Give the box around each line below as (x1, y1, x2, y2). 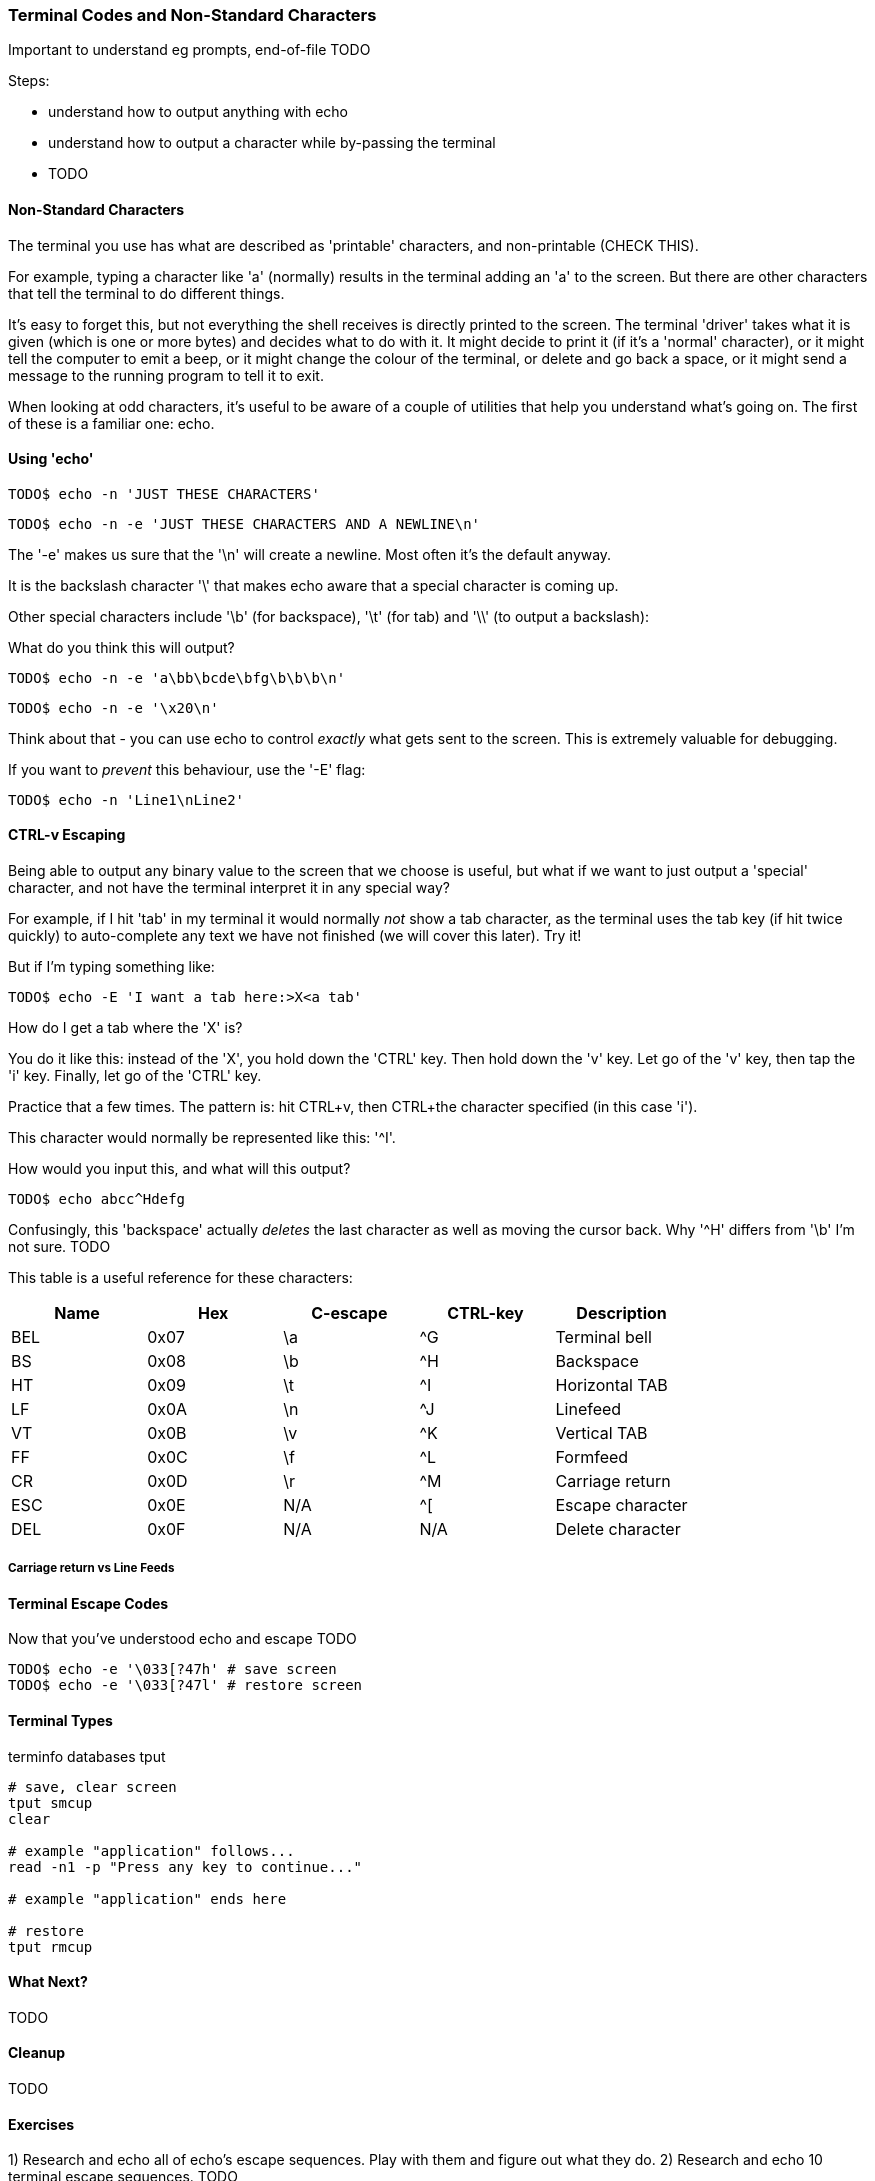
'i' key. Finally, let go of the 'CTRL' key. (8, 1067, 262, 1085)
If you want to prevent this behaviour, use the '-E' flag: (8, 760, 366, 778)
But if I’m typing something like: (8, 958, 215, 976)
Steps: (8, 72, 50, 90)
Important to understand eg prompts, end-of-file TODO (8, 41, 371, 59)
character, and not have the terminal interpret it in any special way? (8, 879, 450, 897)
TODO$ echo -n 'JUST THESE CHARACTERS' (8, 485, 320, 502)
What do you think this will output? (8, 638, 235, 656)
